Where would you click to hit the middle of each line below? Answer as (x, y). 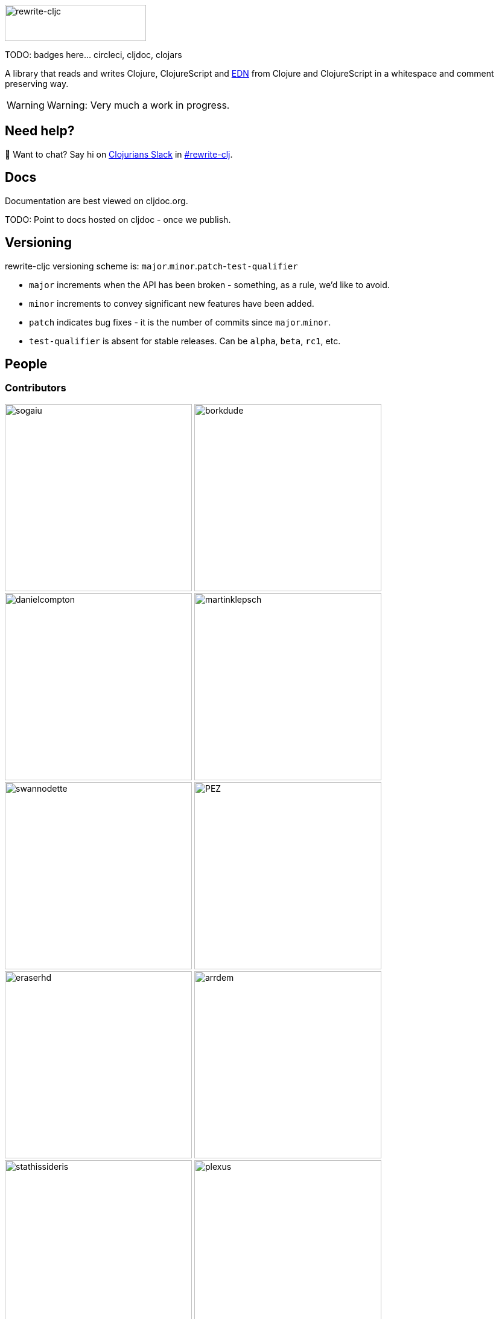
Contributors (36, 388)
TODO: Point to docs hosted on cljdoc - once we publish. (118, 219)
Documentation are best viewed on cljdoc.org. (97, 201)
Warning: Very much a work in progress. (138, 105)
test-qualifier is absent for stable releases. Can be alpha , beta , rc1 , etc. (185, 341)
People (26, 364)
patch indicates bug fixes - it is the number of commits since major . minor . (180, 322)
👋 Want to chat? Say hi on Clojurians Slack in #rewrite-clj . (119, 154)
